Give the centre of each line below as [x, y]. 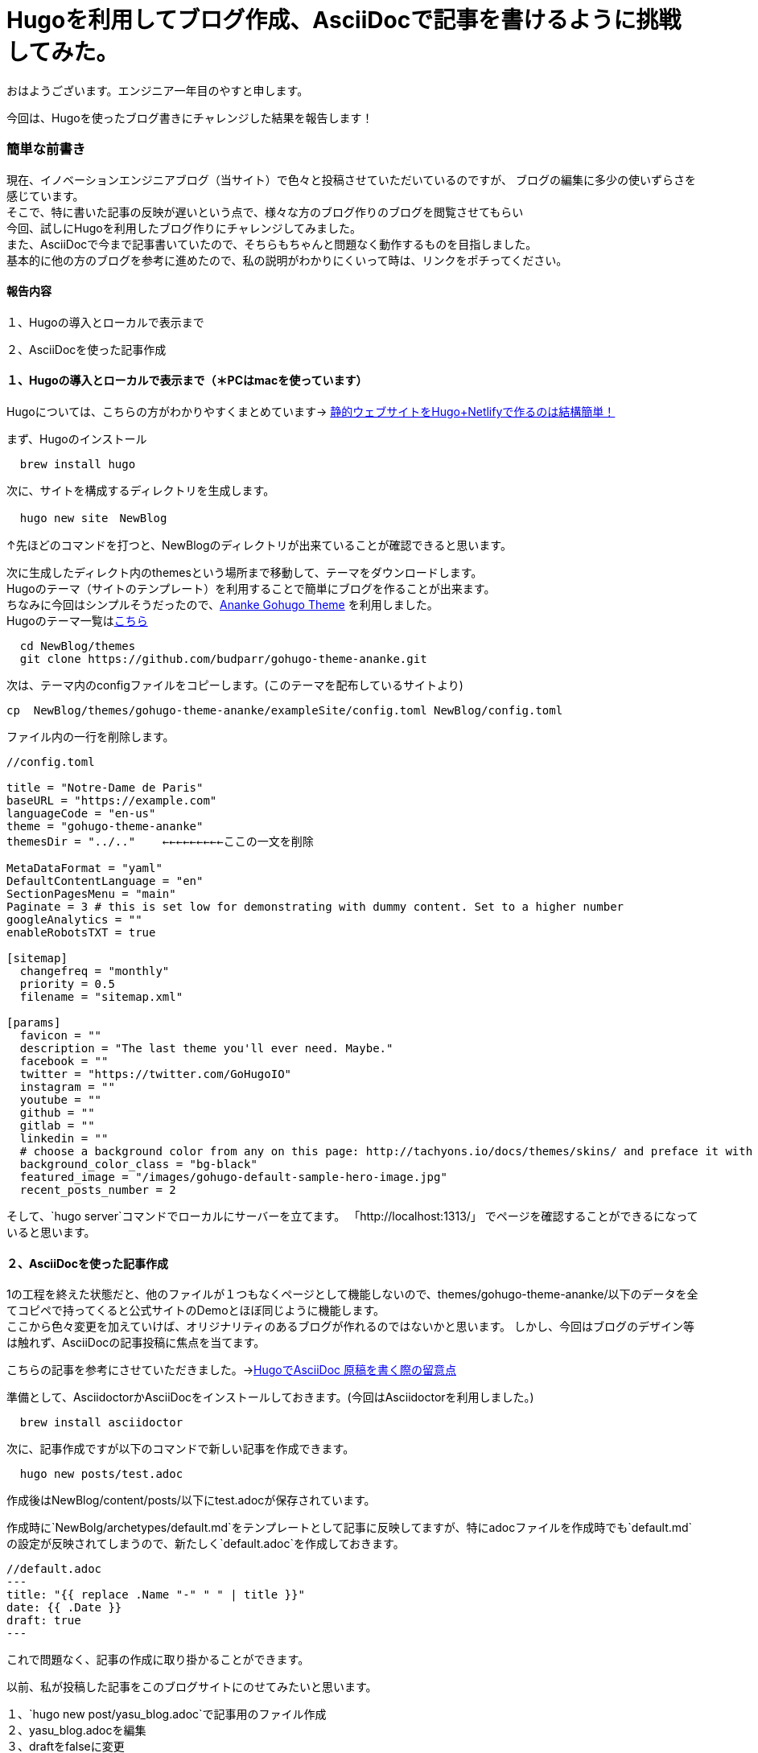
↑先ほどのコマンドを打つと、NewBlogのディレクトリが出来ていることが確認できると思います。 [259, 545]
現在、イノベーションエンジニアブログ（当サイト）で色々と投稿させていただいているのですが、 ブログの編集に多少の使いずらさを [351, 179]
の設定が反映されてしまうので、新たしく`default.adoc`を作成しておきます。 [206, 1544]
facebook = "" [64, 1061]
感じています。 [45, 195]
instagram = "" [67, 1086]
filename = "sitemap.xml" [101, 996]
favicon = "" [61, 1035]
